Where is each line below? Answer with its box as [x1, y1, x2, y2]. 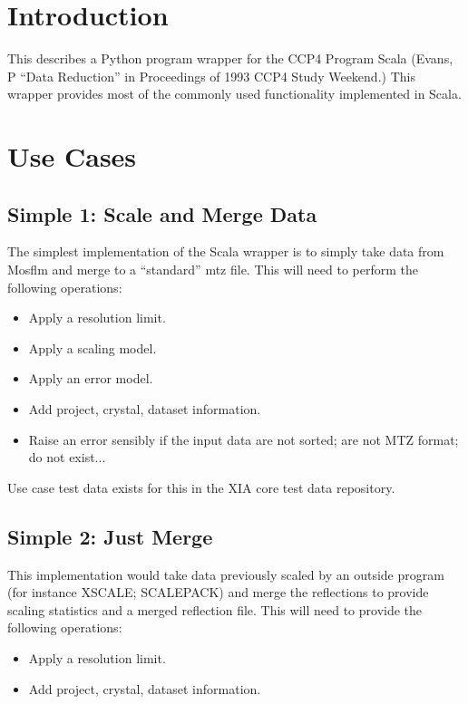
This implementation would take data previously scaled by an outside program [7, 564, 444, 583]
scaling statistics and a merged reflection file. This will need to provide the [7, 600, 423, 619]
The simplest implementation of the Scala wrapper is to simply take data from [7, 242, 444, 261]
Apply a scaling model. [28, 338, 157, 357]
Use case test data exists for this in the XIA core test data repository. [7, 477, 395, 497]
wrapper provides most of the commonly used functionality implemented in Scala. [7, 84, 462, 103]
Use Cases [7, 138, 137, 175]
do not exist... [28, 448, 106, 467]
